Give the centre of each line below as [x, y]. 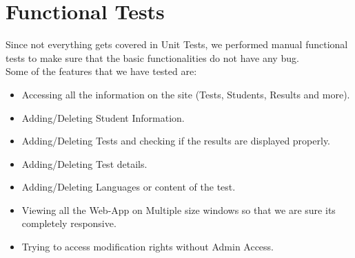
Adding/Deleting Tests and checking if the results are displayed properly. [176, 141]
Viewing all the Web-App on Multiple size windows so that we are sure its [179, 209]
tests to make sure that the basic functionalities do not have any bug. [152, 57]
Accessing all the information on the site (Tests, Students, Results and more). [186, 94]
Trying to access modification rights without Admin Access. [148, 247]
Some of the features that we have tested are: [101, 71]
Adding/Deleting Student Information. [103, 117]
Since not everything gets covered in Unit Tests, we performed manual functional [177, 44]
